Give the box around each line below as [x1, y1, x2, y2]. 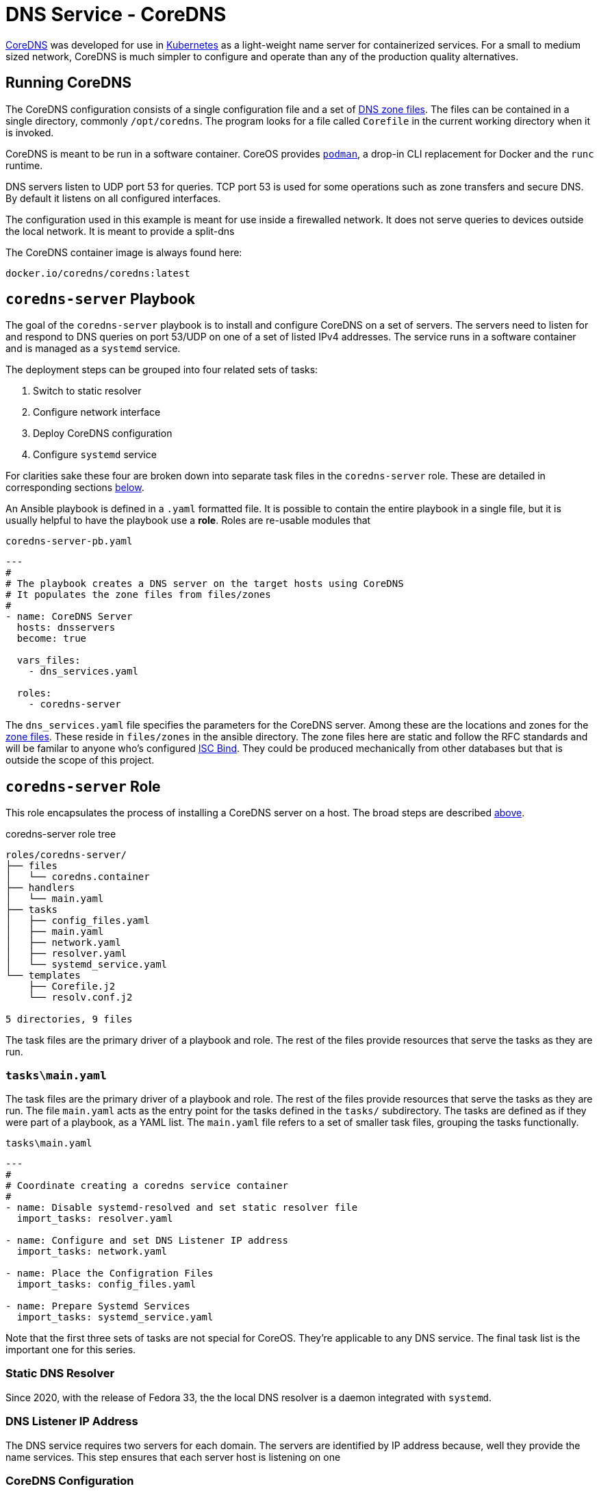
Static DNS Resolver [5, 1366, 115, 1381]
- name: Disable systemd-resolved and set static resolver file [5, 1202, 358, 1214]
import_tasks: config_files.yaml [16, 1279, 196, 1290]
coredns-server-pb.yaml [5, 536, 133, 547]
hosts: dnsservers [16, 622, 116, 633]
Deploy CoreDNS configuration [33, 427, 173, 440]
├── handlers [5, 882, 75, 894]
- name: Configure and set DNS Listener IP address [5, 1235, 289, 1246]
